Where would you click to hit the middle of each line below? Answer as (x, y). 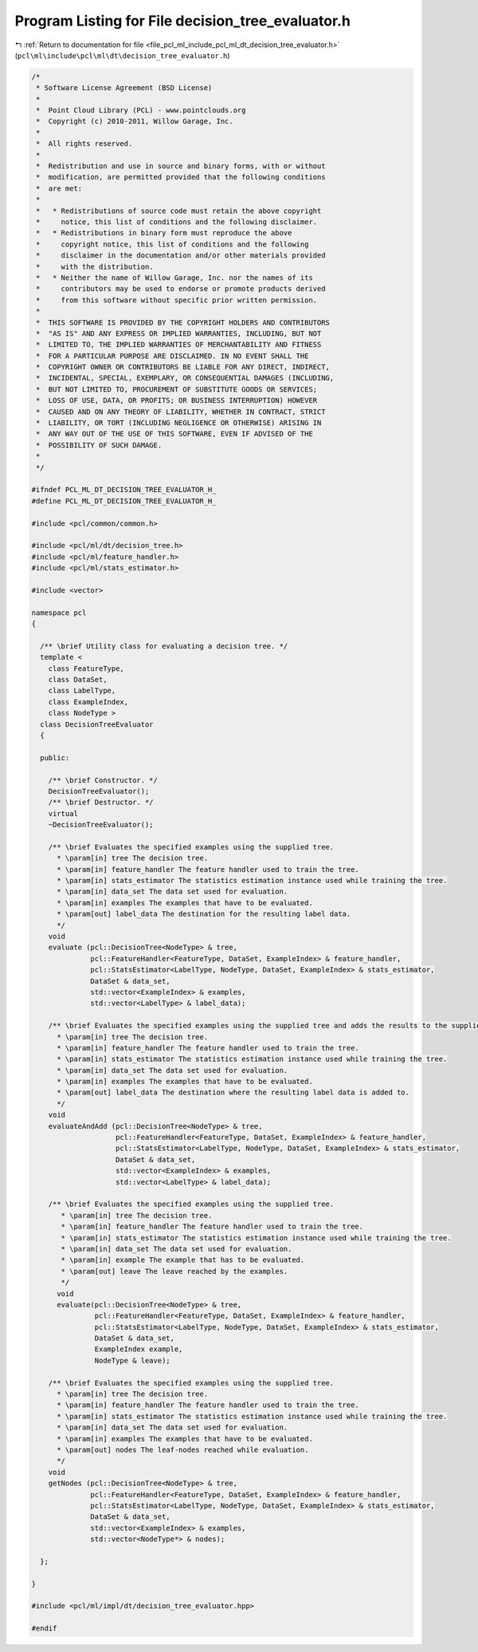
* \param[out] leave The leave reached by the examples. (174, 1271)
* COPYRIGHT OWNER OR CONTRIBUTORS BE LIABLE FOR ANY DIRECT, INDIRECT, (183, 367)
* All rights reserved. (84, 144)
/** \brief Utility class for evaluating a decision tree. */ (164, 646)
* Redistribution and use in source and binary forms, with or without (181, 166)
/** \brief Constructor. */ (103, 780)
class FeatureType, (86, 668)
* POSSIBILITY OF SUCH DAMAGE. (99, 445)
